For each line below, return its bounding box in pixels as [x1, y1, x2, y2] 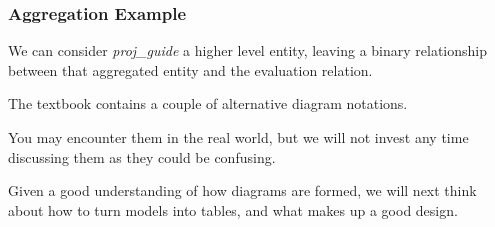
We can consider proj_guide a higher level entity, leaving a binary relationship [8, 40, 488, 61]
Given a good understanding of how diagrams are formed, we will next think [8, 180, 477, 201]
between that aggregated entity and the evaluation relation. [8, 59, 373, 80]
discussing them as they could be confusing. [8, 146, 276, 167]
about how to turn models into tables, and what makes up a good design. [8, 199, 458, 220]
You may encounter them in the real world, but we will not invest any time [8, 127, 469, 147]
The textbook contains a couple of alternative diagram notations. [8, 93, 408, 114]
